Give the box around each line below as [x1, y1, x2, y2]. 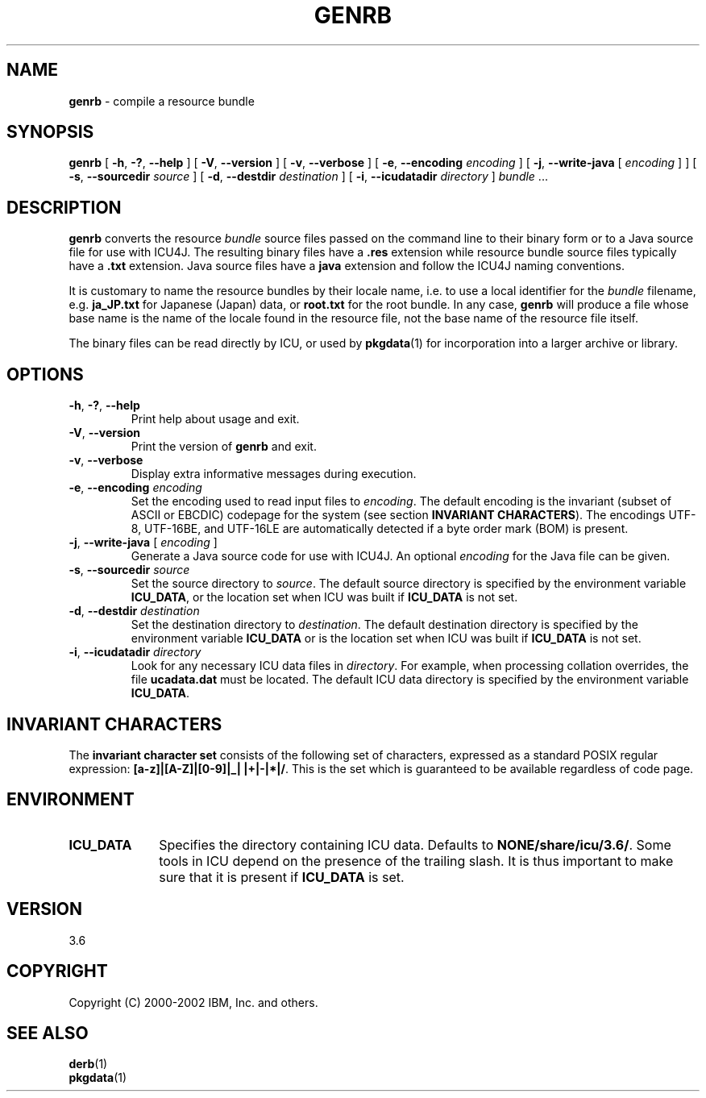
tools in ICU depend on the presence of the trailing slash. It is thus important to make [159, 852, 674, 869]
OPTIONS [6, 364, 84, 385]
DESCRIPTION [6, 197, 122, 218]
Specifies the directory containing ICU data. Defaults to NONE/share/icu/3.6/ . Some [159, 836, 671, 853]
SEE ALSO [6, 1022, 89, 1043]
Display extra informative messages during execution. [131, 467, 417, 481]
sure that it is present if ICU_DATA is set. [159, 868, 405, 885]
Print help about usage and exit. [131, 412, 300, 426]
